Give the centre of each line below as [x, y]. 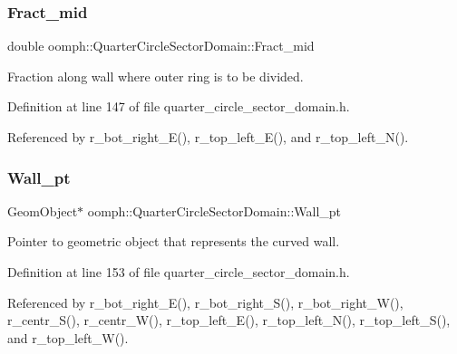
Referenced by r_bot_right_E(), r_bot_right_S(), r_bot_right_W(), [205, 302]
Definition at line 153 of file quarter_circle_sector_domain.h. [179, 272]
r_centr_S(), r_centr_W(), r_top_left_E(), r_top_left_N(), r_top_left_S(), [229, 320]
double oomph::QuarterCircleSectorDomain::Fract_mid [161, 46]
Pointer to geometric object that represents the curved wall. [174, 241]
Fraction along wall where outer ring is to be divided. [156, 76]
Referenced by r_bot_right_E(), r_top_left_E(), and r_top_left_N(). [208, 137]
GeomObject [43, 210]
